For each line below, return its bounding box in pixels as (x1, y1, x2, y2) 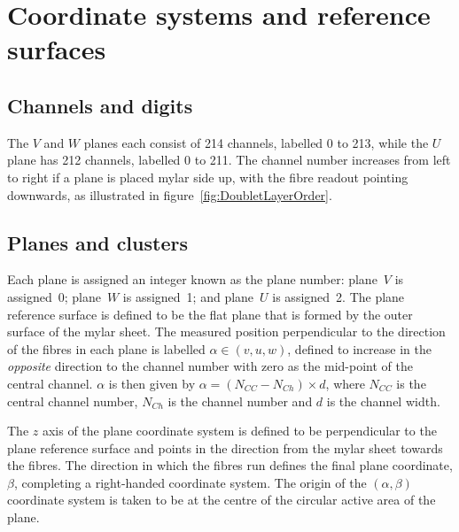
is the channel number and (167, 391, 313, 410)
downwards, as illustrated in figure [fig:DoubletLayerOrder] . (7, 185, 332, 204)
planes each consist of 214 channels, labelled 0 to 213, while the (83, 133, 429, 151)
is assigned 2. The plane (272, 287, 405, 305)
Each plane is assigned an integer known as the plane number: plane (7, 270, 377, 289)
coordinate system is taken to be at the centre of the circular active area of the (7, 490, 436, 509)
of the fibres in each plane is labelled (7, 339, 206, 358)
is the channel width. (326, 391, 440, 410)
